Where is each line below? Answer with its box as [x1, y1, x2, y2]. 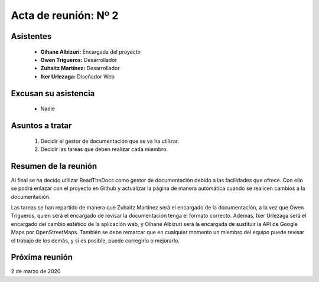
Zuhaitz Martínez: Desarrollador [40, 65, 120, 72]
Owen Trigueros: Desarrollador [40, 56, 118, 63]
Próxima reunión [11, 253, 73, 263]
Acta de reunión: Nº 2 [11, 9, 119, 22]
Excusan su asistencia [11, 88, 95, 99]
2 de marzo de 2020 [11, 268, 61, 275]
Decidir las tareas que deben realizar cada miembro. [40, 145, 168, 153]
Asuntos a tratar [11, 120, 72, 130]
